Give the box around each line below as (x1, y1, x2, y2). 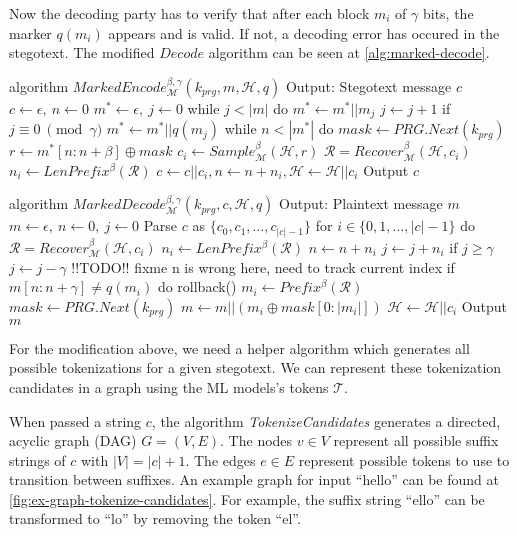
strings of (9, 449, 66, 470)
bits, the (422, 3, 474, 23)
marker (9, 22, 52, 43)
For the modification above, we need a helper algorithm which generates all (9, 337, 470, 358)
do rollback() (157, 276, 237, 297)
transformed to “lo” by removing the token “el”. (9, 508, 301, 529)
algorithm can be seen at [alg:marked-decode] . (208, 42, 490, 63)
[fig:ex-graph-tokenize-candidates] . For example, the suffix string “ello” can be (9, 488, 485, 509)
